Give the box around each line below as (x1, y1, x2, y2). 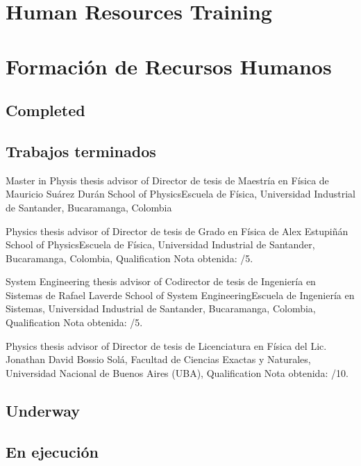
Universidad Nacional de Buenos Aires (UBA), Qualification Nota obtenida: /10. (6, 365, 349, 380)
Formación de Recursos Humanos (6, 51, 332, 80)
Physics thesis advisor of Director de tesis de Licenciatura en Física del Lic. (6, 338, 327, 353)
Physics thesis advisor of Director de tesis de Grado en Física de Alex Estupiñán (6, 223, 349, 238)
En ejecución (6, 440, 99, 462)
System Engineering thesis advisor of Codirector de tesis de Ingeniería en (6, 274, 316, 289)
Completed (6, 99, 85, 121)
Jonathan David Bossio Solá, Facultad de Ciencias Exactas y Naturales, (6, 352, 311, 367)
